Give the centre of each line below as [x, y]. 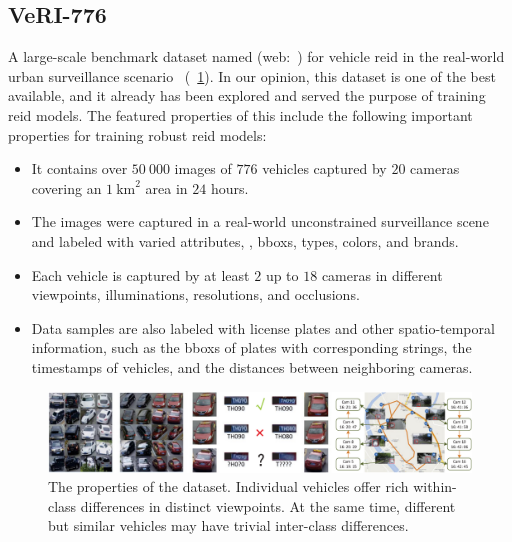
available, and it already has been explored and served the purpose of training [247, 95]
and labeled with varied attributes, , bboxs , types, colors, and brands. [245, 240]
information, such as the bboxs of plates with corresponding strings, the [251, 347]
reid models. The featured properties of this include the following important [240, 114]
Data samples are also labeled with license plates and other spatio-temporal [263, 327]
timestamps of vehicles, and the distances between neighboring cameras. [252, 366]
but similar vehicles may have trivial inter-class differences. [228, 525]
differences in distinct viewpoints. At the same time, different [268, 505]
